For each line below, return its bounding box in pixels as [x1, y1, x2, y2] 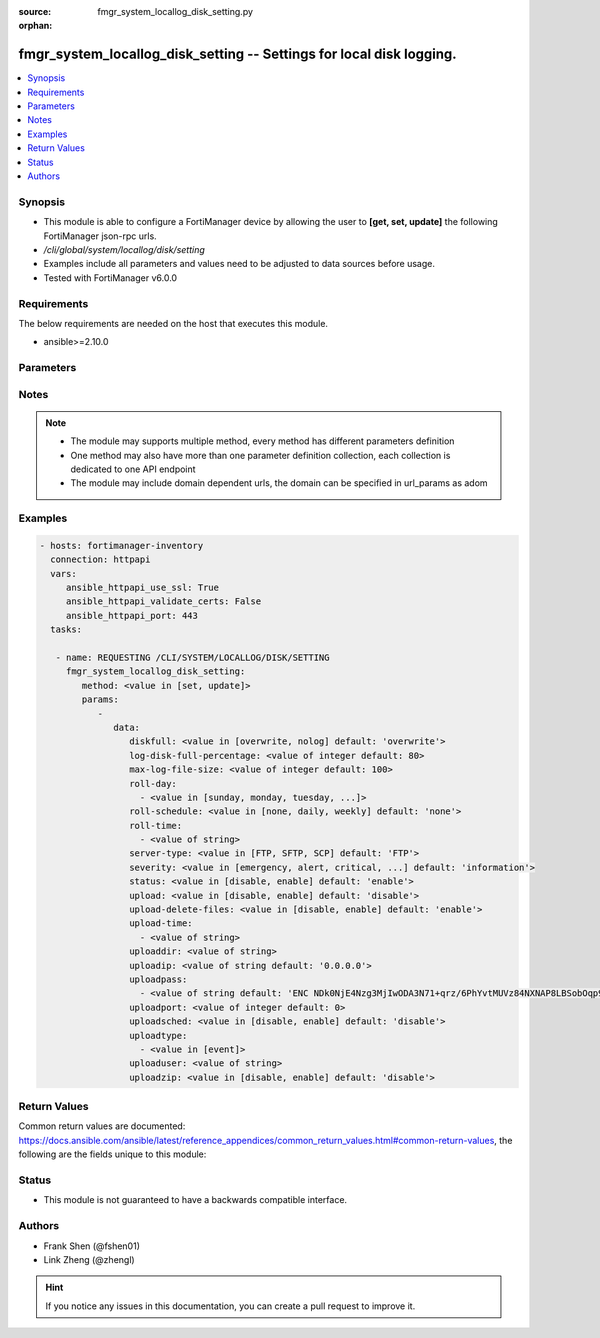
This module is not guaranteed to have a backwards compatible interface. [43, 1194, 348, 1206]
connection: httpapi [50, 554, 151, 565]
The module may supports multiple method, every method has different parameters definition [70, 435, 455, 447]
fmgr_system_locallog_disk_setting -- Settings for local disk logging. [18, 46, 457, 63]
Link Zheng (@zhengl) [43, 1253, 135, 1265]
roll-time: [128, 820, 183, 831]
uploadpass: [128, 974, 188, 985]
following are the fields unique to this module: [18, 1148, 207, 1160]
